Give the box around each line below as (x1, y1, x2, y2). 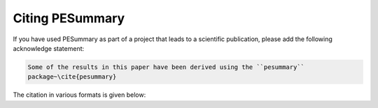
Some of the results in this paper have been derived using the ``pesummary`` (27, 63, 304, 71)
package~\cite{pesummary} (27, 73, 117, 81)
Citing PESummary (13, 10, 125, 26)
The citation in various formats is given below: (13, 91, 146, 99)
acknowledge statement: (13, 44, 85, 52)
